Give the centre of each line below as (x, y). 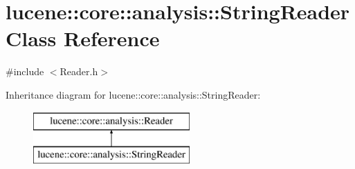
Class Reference (83, 38)
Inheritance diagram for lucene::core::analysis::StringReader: (133, 94)
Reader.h (79, 71)
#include (25, 71)
